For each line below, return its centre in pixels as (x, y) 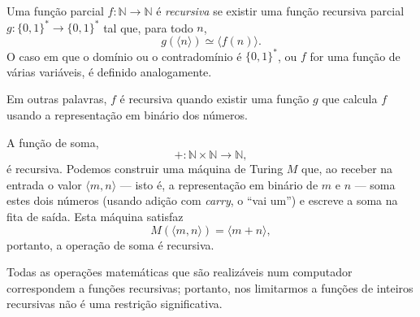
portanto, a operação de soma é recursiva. (110, 244)
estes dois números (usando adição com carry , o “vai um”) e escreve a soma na (202, 200)
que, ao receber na (347, 169)
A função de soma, (53, 142)
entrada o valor (44, 184)
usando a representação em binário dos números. (127, 114)
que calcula (350, 99)
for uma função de (355, 56)
